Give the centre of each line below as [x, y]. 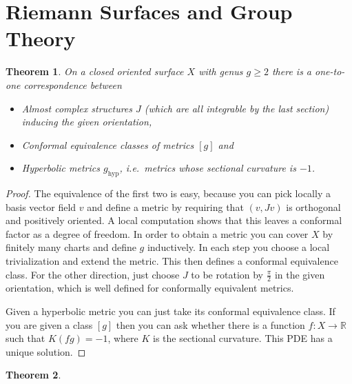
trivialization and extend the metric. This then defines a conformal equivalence [172, 261]
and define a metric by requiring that [165, 206]
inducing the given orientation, [87, 122]
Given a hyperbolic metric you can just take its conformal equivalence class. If [170, 311]
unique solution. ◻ [46, 351]
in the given [300, 274]
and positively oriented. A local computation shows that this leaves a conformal [174, 220]
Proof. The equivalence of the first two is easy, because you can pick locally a [168, 193]
